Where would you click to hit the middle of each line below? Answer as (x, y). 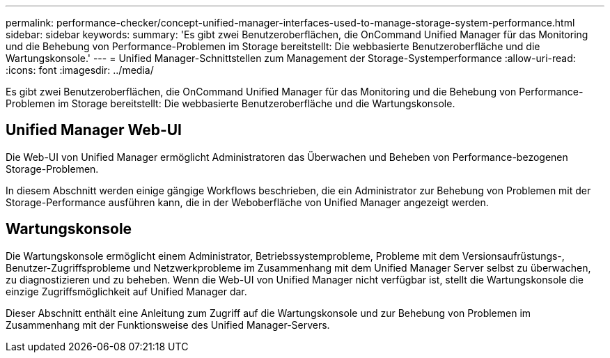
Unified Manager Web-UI (94, 130)
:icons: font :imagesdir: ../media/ (80, 70)
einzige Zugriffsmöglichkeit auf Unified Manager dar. (126, 291)
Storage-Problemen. (52, 169)
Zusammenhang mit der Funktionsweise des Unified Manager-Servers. (168, 325)
